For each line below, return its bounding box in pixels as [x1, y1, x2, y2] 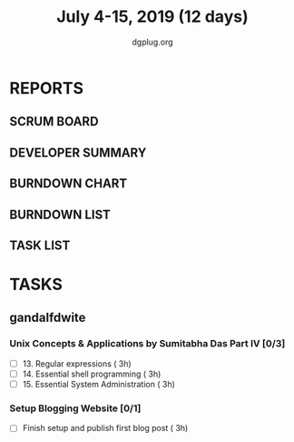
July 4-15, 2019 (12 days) [56, 6, 249, 27]
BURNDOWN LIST [9, 206, 112, 222]
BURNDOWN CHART [9, 176, 128, 192]
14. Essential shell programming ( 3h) [22, 368, 162, 379]
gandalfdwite [9, 310, 86, 326]
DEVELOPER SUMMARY [9, 145, 147, 160]
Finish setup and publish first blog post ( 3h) [22, 423, 189, 434]
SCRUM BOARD [9, 114, 99, 129]
